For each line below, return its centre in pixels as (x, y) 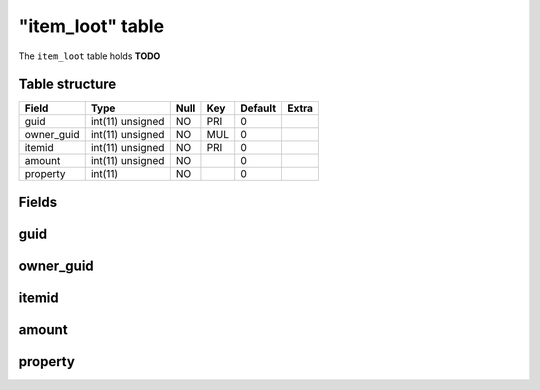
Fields (38, 201)
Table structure (67, 84)
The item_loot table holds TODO (89, 56)
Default (258, 108)
